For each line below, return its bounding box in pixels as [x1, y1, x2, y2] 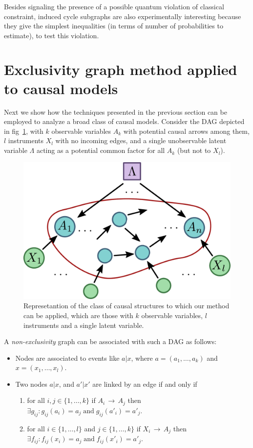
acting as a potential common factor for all [36, 145, 165, 155]
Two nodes [15, 378, 47, 389]
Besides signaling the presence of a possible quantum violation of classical [4, 1, 224, 11]
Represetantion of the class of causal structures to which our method [23, 300, 230, 311]
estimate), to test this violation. [4, 30, 99, 40]
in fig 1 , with [4, 125, 43, 136]
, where [131, 352, 153, 363]
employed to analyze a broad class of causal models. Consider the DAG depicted [4, 116, 245, 126]
